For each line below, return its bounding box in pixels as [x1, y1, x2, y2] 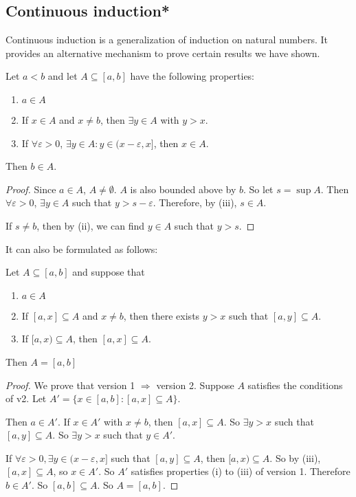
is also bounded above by [130, 181, 236, 196]
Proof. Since [5, 181, 56, 196]
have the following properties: [130, 69, 255, 83]
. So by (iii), [269, 450, 321, 465]
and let [47, 69, 78, 83]
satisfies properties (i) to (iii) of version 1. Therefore [131, 464, 351, 478]
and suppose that [72, 265, 145, 279]
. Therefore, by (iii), [153, 195, 237, 210]
